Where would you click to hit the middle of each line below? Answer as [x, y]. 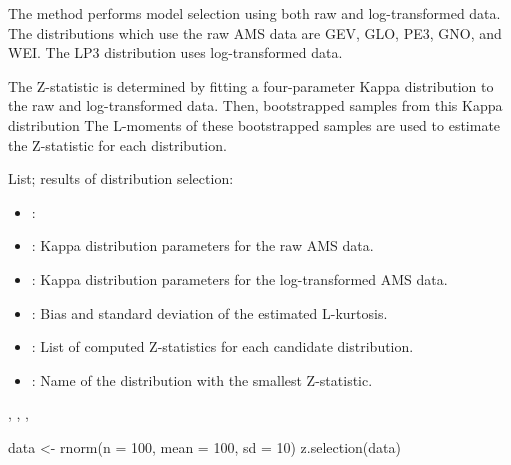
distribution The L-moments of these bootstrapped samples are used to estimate [254, 124]
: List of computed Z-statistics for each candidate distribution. [222, 346]
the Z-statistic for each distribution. [117, 144]
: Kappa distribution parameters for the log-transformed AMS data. [239, 278]
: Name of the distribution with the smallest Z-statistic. [202, 379]
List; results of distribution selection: [121, 178]
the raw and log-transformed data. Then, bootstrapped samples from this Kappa [255, 105]
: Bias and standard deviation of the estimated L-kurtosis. [209, 312]
